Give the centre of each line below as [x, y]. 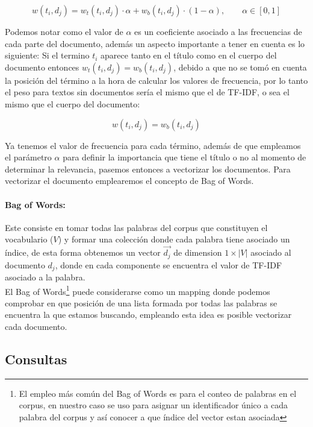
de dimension [198, 252]
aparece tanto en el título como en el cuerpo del [189, 55]
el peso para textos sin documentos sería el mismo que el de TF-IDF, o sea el [147, 92]
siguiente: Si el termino [47, 55]
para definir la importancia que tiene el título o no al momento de [184, 157]
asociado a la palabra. [45, 277]
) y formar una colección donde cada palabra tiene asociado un [174, 239]
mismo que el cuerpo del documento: [73, 103]
